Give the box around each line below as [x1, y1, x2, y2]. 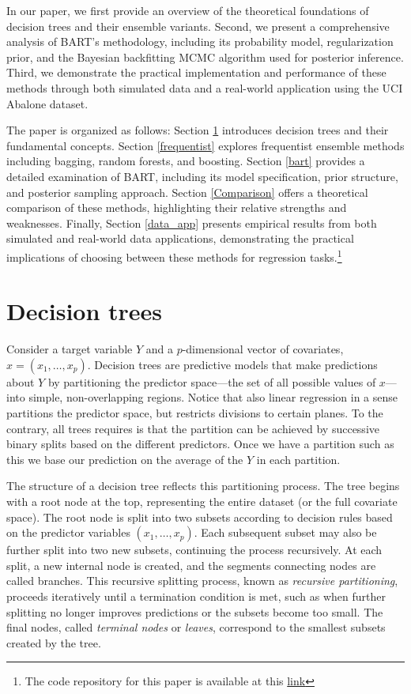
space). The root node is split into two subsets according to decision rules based [6, 508, 393, 525]
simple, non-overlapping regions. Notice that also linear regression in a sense [28, 389, 398, 405]
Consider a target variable [6, 341, 133, 357]
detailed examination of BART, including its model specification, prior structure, [6, 168, 398, 184]
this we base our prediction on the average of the [6, 451, 243, 467]
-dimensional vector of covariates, [182, 341, 344, 357]
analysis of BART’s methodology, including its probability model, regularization [6, 33, 394, 50]
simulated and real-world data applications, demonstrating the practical [6, 230, 354, 247]
